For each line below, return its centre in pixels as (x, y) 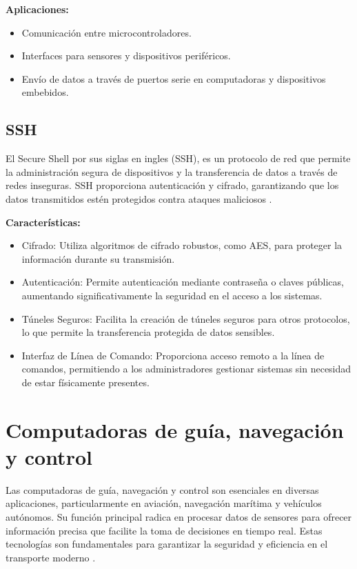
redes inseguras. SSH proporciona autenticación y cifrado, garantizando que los (172, 185)
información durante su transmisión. (98, 258)
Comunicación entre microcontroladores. (106, 32)
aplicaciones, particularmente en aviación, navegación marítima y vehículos (164, 503)
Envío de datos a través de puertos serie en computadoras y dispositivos (174, 78)
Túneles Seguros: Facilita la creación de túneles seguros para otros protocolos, (186, 318)
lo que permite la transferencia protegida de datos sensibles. (148, 332)
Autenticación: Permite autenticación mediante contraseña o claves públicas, (183, 282)
